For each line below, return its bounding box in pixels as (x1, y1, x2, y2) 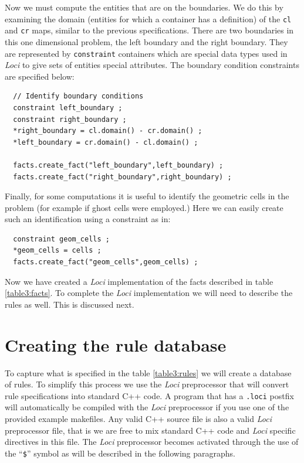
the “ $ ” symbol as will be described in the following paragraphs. (5, 447, 235, 459)
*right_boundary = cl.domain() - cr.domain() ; (13, 127, 202, 135)
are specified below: (5, 70, 75, 82)
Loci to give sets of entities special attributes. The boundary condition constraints (5, 59, 299, 71)
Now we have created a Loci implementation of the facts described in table (5, 275, 273, 287)
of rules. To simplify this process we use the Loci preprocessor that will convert (5, 378, 289, 390)
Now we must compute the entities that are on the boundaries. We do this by (5, 1, 283, 13)
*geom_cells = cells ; (13, 246, 102, 255)
